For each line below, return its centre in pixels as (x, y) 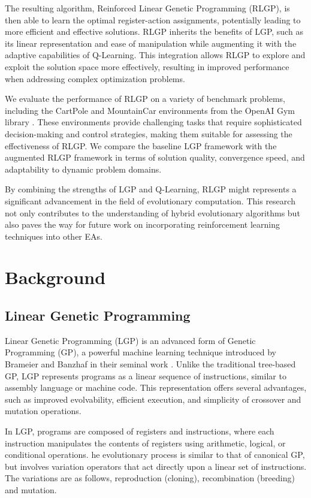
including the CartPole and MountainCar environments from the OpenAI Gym (150, 110)
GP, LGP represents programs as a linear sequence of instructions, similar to (146, 375)
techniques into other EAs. (54, 236)
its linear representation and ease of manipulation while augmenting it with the (151, 43)
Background (55, 277)
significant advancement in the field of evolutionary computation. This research (150, 200)
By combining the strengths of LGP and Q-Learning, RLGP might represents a (151, 189)
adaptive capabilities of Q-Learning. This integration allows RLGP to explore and (155, 55)
